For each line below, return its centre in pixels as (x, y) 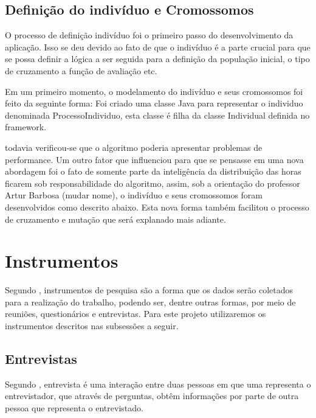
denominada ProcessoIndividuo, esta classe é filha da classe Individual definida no (157, 115)
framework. (26, 127)
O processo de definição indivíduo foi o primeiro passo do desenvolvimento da (149, 35)
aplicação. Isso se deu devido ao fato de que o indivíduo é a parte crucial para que (158, 47)
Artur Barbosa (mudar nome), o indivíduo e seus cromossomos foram (134, 195)
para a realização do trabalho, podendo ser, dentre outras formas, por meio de (150, 301)
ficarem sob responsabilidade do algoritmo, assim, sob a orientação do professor (153, 183)
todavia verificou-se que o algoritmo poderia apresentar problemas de (134, 147)
